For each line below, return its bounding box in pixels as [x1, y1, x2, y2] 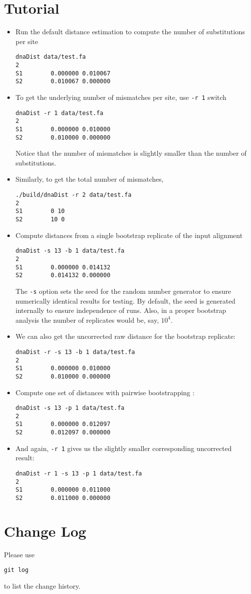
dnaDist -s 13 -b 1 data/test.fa [15, 247, 125, 255]
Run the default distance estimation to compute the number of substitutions [15, 26, 245, 37]
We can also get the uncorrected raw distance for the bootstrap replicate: [15, 331, 236, 341]
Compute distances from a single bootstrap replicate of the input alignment [15, 230, 243, 240]
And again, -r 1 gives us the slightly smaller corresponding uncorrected [15, 443, 232, 453]
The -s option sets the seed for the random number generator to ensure [15, 285, 231, 296]
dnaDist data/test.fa [15, 53, 86, 61]
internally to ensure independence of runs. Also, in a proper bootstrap [15, 305, 226, 315]
